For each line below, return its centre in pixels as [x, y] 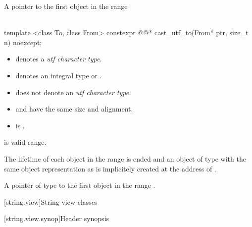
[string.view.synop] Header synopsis [57, 218]
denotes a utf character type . [59, 59]
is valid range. [25, 142]
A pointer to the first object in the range [66, 6]
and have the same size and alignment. [74, 109]
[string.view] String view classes [51, 201]
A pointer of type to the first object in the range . [80, 185]
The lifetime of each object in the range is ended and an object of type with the [125, 158]
